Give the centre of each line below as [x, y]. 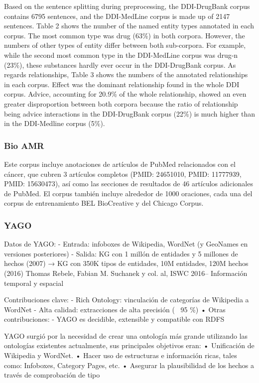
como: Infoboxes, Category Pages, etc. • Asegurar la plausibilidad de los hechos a [129, 365]
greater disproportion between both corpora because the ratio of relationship [121, 103]
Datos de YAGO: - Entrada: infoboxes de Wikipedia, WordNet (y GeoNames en [126, 244]
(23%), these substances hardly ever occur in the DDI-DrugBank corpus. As [120, 64]
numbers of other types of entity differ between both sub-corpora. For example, [125, 45]
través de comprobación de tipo [52, 375]
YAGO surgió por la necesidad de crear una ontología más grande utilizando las [126, 335]
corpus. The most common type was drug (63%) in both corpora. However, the [125, 35]
